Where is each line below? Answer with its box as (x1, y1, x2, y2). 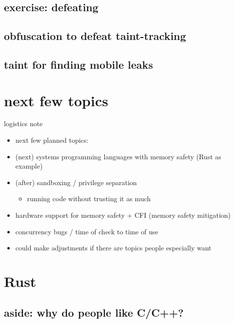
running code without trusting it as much (27, 193, 151, 204)
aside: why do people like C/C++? (4, 304, 184, 320)
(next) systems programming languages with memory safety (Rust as (15, 151, 221, 161)
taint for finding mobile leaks (4, 57, 153, 72)
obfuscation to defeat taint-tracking (4, 28, 186, 43)
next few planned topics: (15, 135, 89, 145)
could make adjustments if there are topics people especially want (15, 243, 212, 253)
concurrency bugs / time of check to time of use (15, 226, 158, 236)
